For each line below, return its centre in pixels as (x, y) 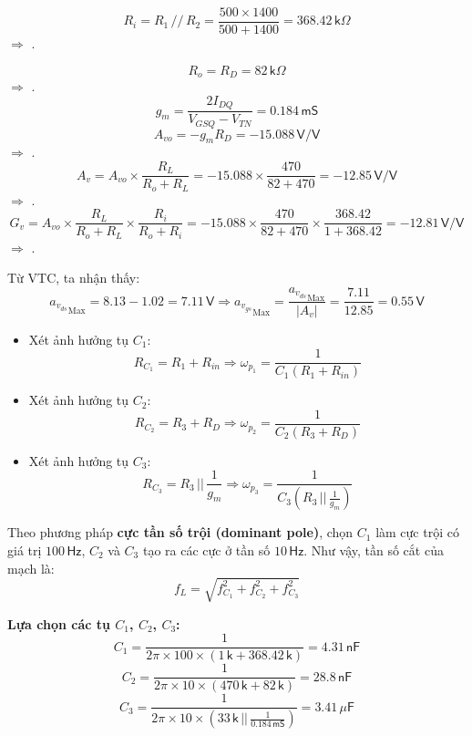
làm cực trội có (417, 532)
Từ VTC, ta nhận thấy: (74, 278)
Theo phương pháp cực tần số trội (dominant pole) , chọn (180, 532)
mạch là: (31, 568)
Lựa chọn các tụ (59, 623)
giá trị (25, 549)
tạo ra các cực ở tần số (206, 549)
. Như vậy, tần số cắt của (374, 549)
